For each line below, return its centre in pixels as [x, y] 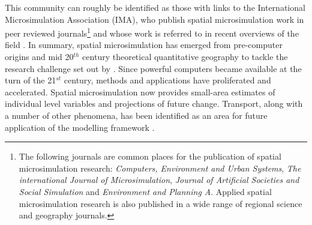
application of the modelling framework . [80, 127]
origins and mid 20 [39, 57]
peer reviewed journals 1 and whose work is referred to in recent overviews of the [152, 32]
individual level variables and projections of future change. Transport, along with [154, 103]
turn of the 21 [31, 80]
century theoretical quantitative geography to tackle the [185, 57]
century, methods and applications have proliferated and [167, 80]
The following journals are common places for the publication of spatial [150, 156]
